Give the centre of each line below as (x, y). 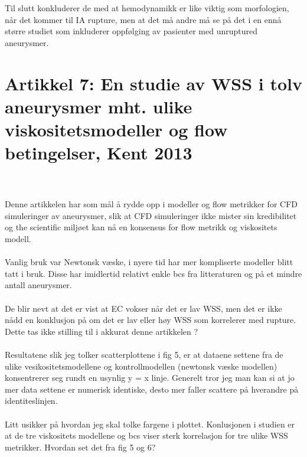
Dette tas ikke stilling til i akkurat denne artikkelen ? (102, 331)
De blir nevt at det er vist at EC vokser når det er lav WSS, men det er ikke (143, 308)
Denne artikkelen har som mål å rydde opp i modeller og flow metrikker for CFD (151, 204)
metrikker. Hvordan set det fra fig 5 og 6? (80, 447)
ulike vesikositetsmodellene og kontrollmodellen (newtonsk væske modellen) (141, 366)
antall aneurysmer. (38, 285)
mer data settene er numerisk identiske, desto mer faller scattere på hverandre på (152, 389)
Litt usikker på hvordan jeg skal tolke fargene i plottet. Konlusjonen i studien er (150, 424)
